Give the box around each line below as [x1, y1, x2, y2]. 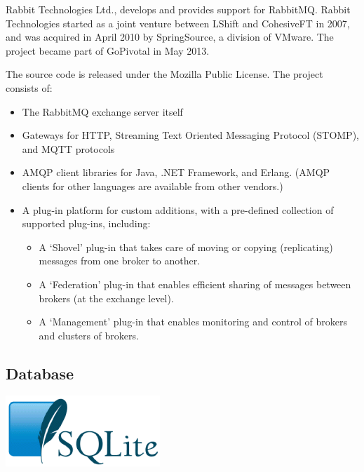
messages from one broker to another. [39, 253, 201, 268]
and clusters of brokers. [39, 328, 139, 342]
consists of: [6, 80, 53, 95]
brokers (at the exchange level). [39, 290, 174, 305]
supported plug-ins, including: [22, 216, 151, 231]
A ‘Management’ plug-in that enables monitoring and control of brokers [39, 314, 347, 329]
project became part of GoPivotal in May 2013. [6, 43, 210, 58]
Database [6, 362, 74, 384]
